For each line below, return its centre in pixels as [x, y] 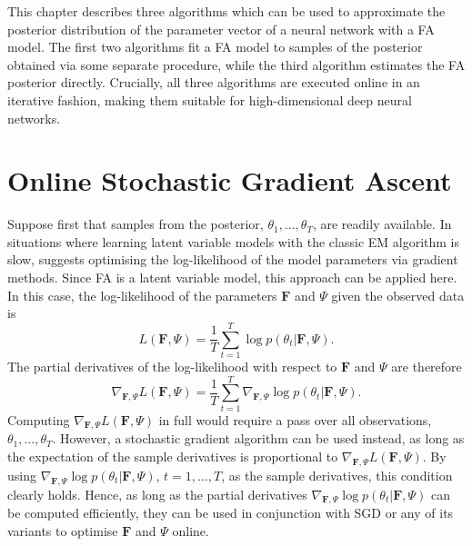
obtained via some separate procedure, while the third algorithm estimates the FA [236, 64]
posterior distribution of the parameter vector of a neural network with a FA [221, 29]
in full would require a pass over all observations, [295, 419]
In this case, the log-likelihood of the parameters [142, 295]
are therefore [427, 366]
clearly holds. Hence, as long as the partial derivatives [157, 494]
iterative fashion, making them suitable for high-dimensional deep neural [210, 99]
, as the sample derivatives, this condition [337, 475]
